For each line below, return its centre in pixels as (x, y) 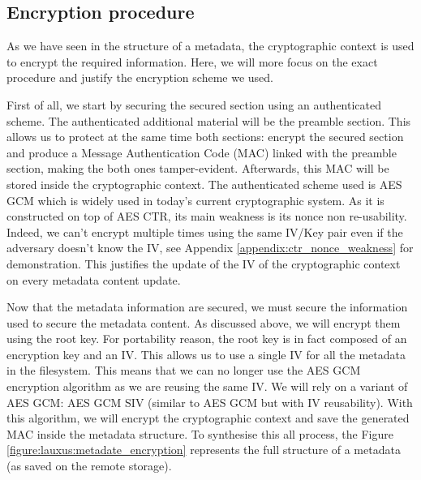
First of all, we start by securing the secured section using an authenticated (194, 104)
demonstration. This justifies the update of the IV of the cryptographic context (204, 263)
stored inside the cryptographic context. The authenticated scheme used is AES (204, 184)
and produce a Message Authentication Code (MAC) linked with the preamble (202, 152)
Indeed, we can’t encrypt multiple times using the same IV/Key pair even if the (205, 231)
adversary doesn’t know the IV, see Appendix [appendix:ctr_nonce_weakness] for (210, 248)
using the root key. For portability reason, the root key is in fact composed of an (207, 339)
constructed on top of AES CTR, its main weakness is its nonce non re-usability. (207, 216)
